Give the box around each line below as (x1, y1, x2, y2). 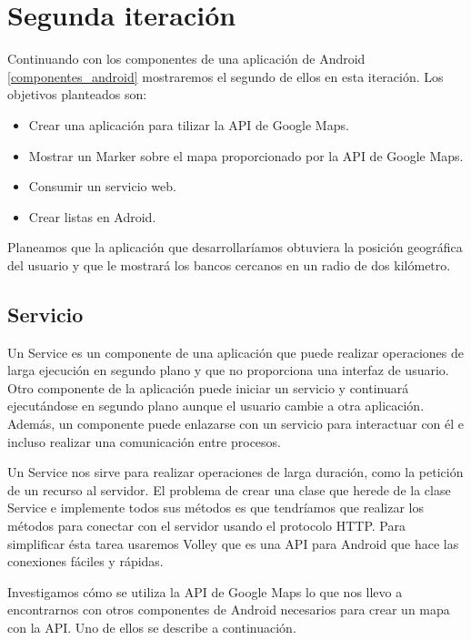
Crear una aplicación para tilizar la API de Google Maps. (28, 115, 349, 134)
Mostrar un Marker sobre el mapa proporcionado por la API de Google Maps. (28, 146, 464, 165)
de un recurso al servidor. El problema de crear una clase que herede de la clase (7, 480, 451, 499)
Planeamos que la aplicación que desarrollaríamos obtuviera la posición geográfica (7, 238, 463, 257)
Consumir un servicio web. (28, 177, 176, 196)
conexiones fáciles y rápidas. (7, 552, 164, 571)
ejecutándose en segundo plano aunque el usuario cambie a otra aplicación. (7, 396, 425, 415)
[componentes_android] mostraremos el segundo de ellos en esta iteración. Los (7, 66, 444, 86)
